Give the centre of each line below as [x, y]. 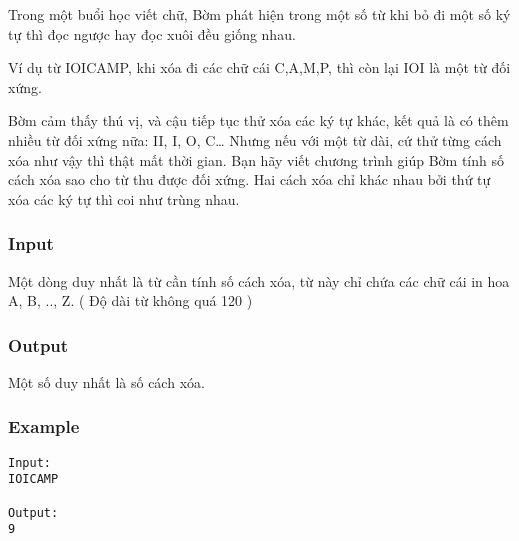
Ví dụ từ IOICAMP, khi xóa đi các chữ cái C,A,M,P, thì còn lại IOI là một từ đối [259, 67]
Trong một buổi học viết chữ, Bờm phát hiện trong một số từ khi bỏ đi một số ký [259, 14]
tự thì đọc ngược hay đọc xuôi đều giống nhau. [152, 33]
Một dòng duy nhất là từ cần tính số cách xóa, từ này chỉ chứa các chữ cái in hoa [259, 280]
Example [44, 426]
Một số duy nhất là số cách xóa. [106, 381]
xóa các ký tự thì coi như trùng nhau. [124, 198]
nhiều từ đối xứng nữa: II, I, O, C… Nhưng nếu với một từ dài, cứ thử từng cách [255, 139]
